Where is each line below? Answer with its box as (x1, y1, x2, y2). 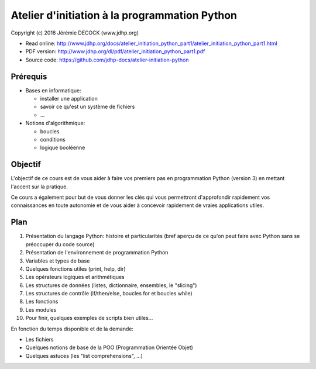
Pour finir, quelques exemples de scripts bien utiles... (25, 315, 153, 322)
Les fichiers (25, 336, 54, 343)
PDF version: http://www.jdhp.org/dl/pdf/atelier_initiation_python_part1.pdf (25, 48, 205, 55)
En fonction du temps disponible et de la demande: (11, 325, 134, 332)
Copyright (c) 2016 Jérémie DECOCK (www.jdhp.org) (11, 29, 139, 36)
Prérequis (11, 71, 47, 81)
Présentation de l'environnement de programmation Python (25, 249, 169, 256)
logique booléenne (40, 144, 85, 151)
